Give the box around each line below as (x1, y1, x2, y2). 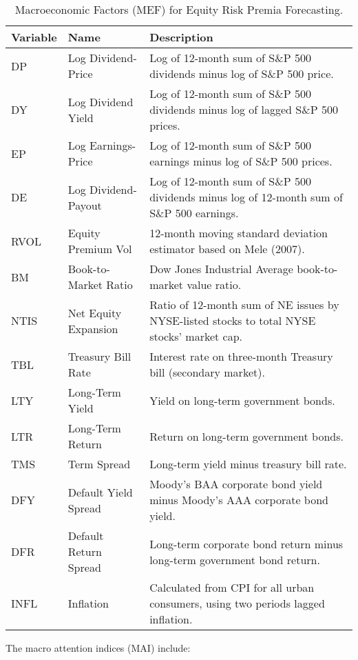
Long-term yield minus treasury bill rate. (149, 456, 347, 472)
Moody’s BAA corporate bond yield (149, 476, 323, 492)
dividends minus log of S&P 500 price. (149, 66, 334, 81)
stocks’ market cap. (149, 328, 243, 344)
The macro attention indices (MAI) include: (6, 641, 191, 654)
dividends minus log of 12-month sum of (149, 189, 343, 205)
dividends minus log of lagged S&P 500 (149, 101, 338, 117)
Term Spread (67, 456, 131, 472)
